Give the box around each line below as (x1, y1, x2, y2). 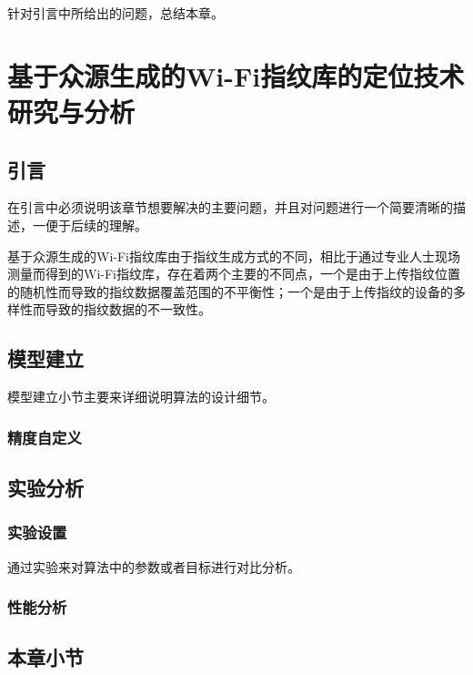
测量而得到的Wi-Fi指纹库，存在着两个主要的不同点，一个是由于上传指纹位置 (7, 264, 460, 283)
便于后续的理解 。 (45, 215, 147, 234)
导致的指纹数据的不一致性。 (45, 300, 211, 319)
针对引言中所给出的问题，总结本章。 (7, 4, 224, 22)
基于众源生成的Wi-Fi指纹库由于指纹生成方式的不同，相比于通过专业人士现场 (7, 246, 460, 265)
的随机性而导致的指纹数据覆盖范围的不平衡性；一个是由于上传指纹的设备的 (7, 281, 453, 301)
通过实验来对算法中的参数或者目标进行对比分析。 (7, 557, 300, 576)
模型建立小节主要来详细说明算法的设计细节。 (7, 387, 275, 406)
